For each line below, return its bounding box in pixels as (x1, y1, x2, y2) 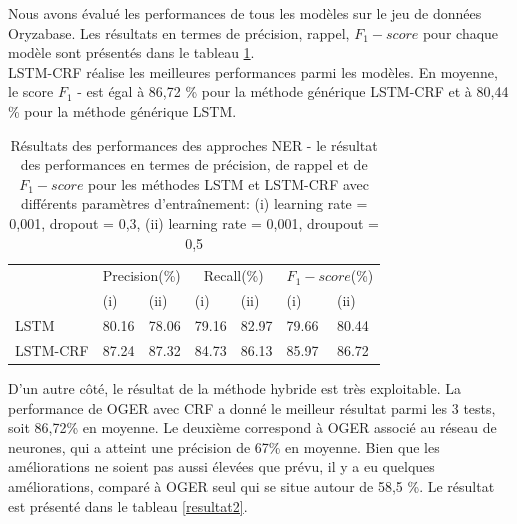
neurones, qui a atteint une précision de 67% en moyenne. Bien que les (8, 436, 440, 457)
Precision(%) (102, 265, 181, 286)
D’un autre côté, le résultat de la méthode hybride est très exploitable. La (8, 378, 462, 398)
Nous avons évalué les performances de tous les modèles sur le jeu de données (8, 3, 482, 23)
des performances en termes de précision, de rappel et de (20, 154, 368, 175)
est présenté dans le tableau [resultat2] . (8, 495, 248, 516)
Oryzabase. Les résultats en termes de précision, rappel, (8, 22, 350, 43)
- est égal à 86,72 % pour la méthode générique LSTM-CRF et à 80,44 (77, 81, 509, 102)
